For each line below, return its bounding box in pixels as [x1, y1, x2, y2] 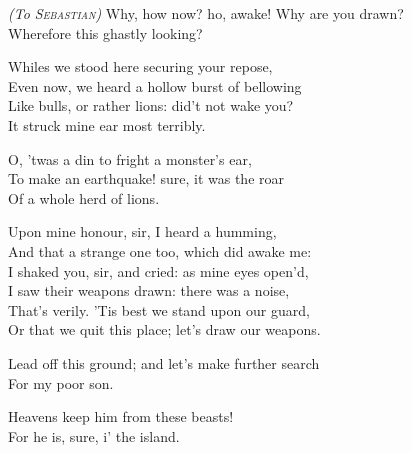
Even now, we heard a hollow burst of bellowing [8, 75, 302, 96]
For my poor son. [8, 372, 114, 393]
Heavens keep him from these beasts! [8, 406, 234, 427]
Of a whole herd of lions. [8, 187, 160, 208]
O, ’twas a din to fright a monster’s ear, [8, 148, 252, 169]
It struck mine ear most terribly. [8, 114, 206, 135]
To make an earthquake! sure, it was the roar [8, 168, 285, 189]
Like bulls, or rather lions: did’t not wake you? [8, 95, 294, 116]
